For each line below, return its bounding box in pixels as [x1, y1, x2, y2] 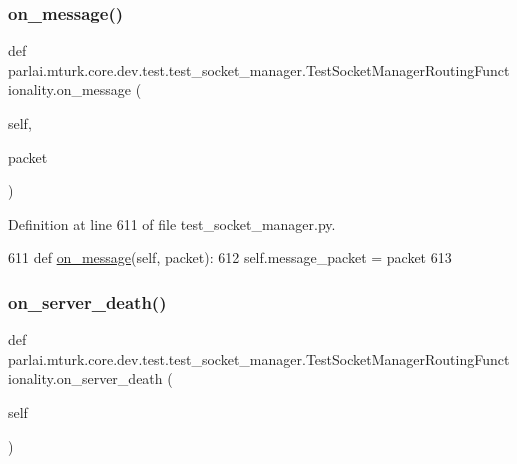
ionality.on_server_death [8, 368, 163, 389]
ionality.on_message [8, 79, 132, 100]
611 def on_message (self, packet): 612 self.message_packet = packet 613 [8, 247, 452, 268]
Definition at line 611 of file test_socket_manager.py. [8, 213, 336, 234]
